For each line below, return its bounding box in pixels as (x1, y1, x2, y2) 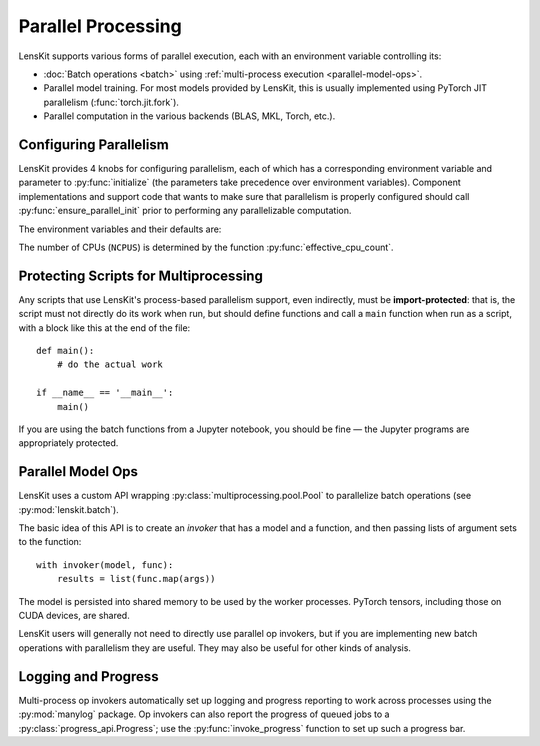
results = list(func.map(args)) (56, 573, 216, 585)
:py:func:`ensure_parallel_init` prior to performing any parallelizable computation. (18, 205, 352, 217)
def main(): (36, 345, 95, 357)
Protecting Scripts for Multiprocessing (18, 267, 264, 284)
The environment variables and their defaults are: (18, 223, 222, 235)
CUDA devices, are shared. (18, 610, 130, 622)
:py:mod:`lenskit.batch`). (18, 503, 119, 515)
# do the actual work (56, 359, 164, 370)
